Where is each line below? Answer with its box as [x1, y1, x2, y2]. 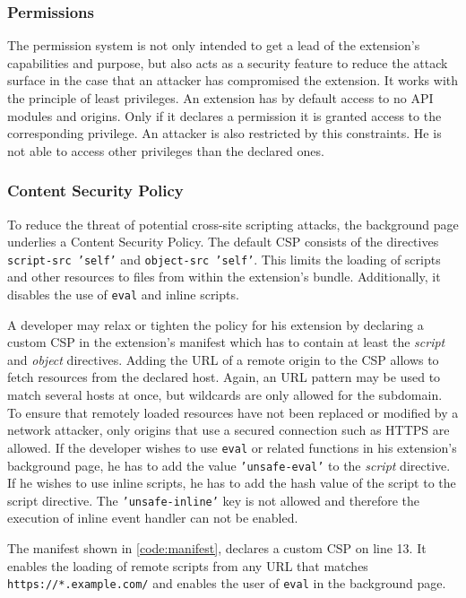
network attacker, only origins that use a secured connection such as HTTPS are [7, 420, 450, 439]
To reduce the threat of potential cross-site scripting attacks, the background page [7, 214, 459, 233]
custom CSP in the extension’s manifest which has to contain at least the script [7, 333, 445, 351]
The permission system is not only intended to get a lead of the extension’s [7, 36, 420, 55]
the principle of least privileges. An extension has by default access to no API [7, 89, 434, 107]
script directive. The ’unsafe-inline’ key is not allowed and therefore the [7, 490, 420, 509]
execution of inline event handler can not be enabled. [7, 508, 298, 527]
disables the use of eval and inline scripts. [7, 285, 239, 304]
